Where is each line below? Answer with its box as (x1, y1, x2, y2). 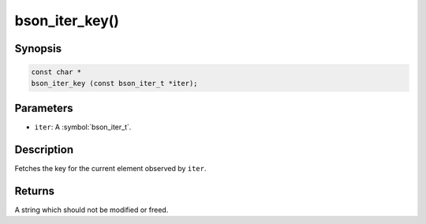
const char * (31, 68, 82, 77)
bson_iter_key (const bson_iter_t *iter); (31, 79, 198, 88)
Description (14, 143, 74, 156)
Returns (14, 184, 55, 197)
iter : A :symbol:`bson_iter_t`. (34, 122, 132, 132)
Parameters (14, 101, 73, 114)
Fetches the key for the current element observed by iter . (14, 163, 207, 173)
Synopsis (14, 42, 62, 55)
